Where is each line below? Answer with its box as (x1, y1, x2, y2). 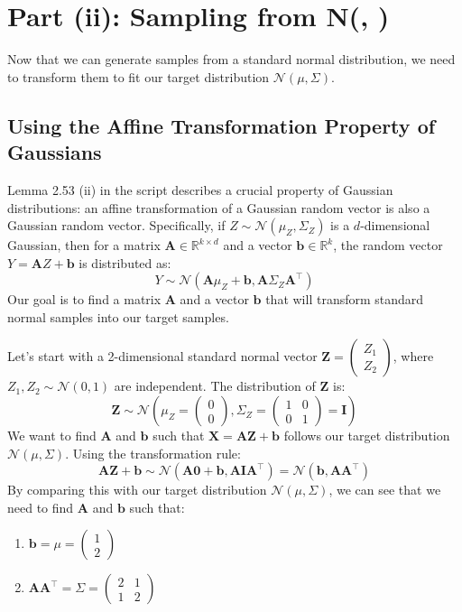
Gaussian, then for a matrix (7, 236, 161, 255)
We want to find (7, 426, 97, 445)
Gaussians (7, 138, 102, 166)
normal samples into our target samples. (7, 307, 229, 326)
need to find (7, 497, 74, 516)
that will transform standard (265, 290, 424, 309)
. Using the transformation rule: (65, 443, 241, 462)
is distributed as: (79, 253, 171, 272)
